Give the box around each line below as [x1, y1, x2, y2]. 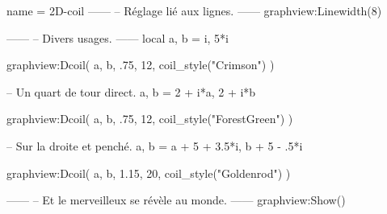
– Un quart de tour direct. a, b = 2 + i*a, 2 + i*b [6, 83, 256, 100]
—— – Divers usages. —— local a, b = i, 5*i [6, 29, 229, 46]
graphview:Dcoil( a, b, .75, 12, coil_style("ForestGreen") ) [6, 110, 293, 127]
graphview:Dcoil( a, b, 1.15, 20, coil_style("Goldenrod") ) [6, 164, 291, 181]
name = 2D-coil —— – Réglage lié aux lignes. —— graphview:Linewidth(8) [6, 2, 382, 19]
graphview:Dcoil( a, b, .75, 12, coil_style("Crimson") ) [6, 56, 275, 73]
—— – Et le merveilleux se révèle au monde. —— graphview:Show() [6, 191, 346, 208]
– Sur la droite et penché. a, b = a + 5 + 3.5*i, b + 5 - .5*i [6, 137, 303, 154]
